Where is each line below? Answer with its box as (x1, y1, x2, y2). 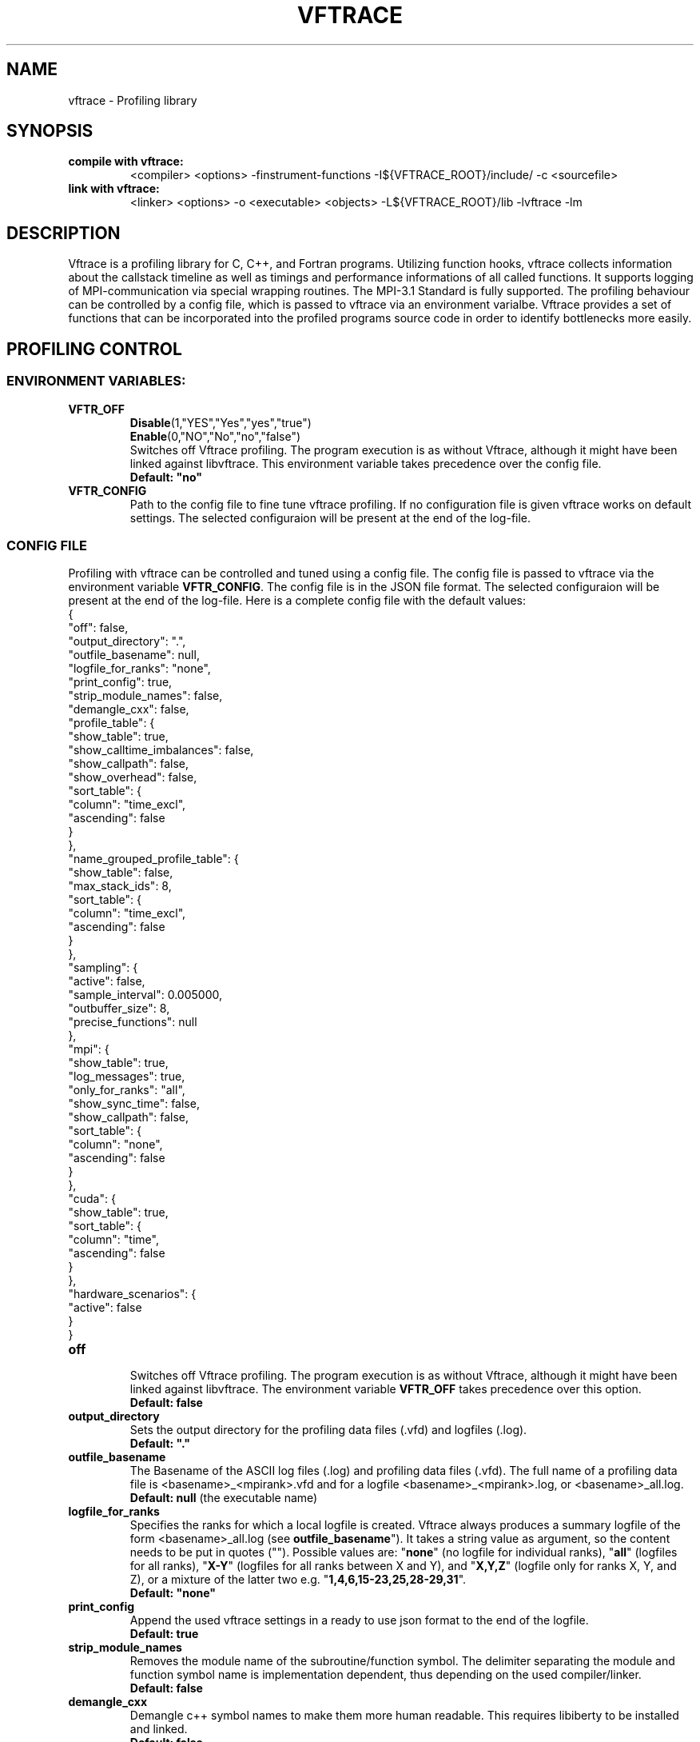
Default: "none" (129, 1586, 217, 1600)
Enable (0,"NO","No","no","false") (129, 429, 301, 443)
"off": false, (68, 621, 129, 635)
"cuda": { (68, 1192, 116, 1206)
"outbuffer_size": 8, (68, 1001, 170, 1016)
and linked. (129, 1722, 188, 1736)
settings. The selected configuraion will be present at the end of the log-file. (129, 510, 531, 525)
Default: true (129, 1627, 199, 1641)
